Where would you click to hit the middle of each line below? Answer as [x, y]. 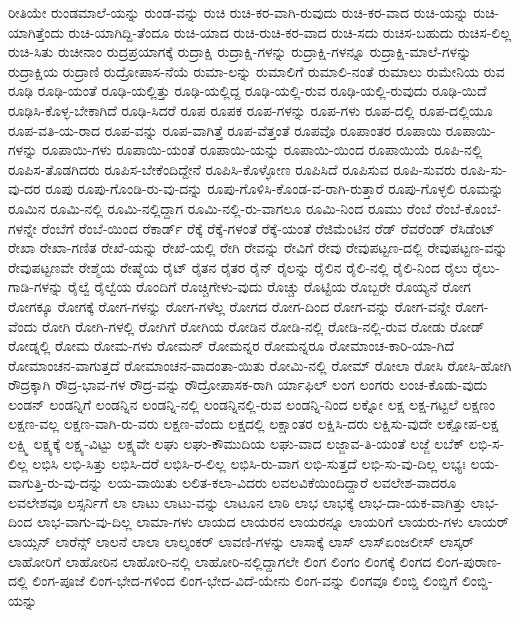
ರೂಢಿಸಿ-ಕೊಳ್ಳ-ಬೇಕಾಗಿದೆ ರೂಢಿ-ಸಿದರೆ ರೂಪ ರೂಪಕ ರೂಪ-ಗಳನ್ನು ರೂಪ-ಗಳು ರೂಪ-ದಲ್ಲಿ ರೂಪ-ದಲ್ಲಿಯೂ [250, 109]
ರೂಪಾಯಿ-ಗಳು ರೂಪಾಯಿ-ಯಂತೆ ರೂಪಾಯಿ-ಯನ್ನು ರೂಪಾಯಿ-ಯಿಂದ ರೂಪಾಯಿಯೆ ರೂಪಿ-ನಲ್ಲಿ [262, 149]
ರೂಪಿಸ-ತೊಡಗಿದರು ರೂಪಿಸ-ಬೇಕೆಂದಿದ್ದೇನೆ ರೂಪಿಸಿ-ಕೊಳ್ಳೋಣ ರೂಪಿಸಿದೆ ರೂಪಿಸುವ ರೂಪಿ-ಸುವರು [232, 168]
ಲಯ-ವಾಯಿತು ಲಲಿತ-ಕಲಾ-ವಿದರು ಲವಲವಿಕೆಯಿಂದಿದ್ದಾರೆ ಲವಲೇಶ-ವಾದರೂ [282, 482]
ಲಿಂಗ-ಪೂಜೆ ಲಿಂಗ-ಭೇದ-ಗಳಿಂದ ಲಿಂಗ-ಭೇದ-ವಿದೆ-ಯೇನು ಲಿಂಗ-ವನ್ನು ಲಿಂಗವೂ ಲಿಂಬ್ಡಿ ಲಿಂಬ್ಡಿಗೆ [245, 580]
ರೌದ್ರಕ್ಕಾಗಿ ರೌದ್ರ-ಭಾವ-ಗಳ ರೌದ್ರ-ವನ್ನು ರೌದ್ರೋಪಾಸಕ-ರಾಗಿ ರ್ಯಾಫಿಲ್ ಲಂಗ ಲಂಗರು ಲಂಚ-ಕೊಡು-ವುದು [248, 384]
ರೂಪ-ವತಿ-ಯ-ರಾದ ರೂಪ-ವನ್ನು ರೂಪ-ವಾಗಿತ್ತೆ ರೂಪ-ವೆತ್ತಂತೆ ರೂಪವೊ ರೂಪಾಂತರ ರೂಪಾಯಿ [225, 129]
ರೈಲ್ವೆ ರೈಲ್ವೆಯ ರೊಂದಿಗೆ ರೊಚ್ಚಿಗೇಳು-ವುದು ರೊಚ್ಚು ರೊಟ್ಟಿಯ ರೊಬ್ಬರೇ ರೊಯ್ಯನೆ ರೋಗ [269, 286]
